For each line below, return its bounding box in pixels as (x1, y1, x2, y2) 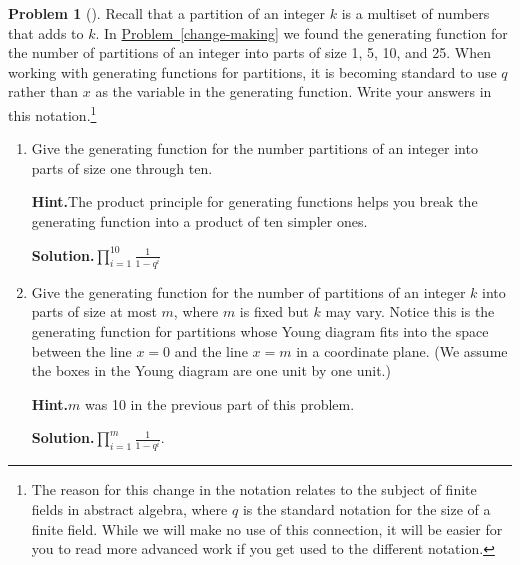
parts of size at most (31, 301, 157, 322)
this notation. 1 (8, 101, 97, 125)
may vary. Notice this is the (325, 301, 495, 322)
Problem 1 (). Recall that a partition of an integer (8, 3, 326, 23)
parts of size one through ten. (31, 157, 213, 178)
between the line (31, 340, 132, 361)
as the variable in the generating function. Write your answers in (95, 81, 492, 102)
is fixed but (239, 301, 309, 322)
